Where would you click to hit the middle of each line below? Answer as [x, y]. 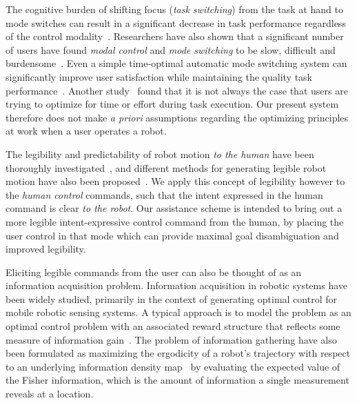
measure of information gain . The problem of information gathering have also [171, 339]
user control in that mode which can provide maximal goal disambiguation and [172, 235]
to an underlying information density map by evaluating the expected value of [173, 366]
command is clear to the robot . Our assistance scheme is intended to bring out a [174, 208]
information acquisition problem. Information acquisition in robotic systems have [177, 285]
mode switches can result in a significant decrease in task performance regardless [176, 22]
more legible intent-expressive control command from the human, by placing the [175, 221]
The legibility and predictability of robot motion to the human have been [160, 154]
